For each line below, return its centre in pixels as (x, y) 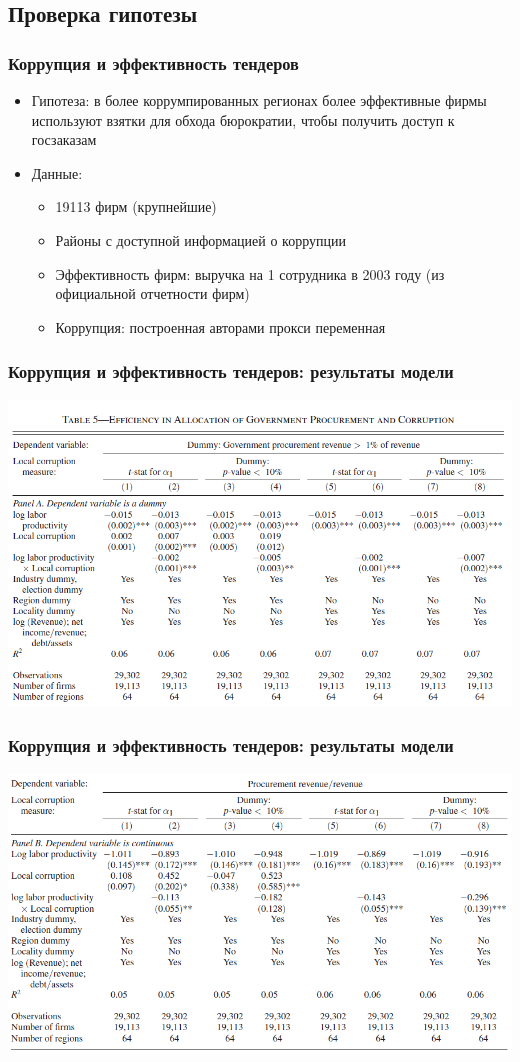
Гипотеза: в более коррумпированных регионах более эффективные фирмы (259, 100)
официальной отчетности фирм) (152, 293)
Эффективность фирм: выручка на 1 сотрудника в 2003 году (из (250, 273)
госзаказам (64, 139)
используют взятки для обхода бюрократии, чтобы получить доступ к (243, 119)
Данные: (57, 172)
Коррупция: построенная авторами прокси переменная (220, 326)
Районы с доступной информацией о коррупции (200, 239)
